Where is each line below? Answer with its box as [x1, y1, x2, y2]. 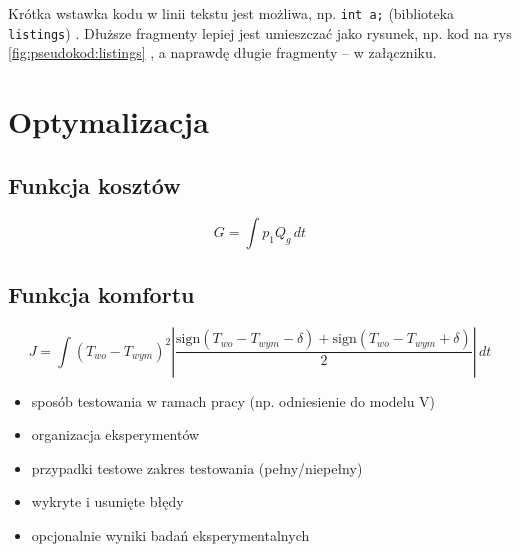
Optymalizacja [8, 101, 209, 142]
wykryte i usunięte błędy [31, 491, 184, 512]
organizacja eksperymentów [31, 424, 200, 445]
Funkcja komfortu [8, 278, 195, 309]
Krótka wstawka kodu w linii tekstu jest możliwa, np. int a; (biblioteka [8, 3, 455, 23]
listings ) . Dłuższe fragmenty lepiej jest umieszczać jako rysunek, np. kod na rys [8, 22, 512, 43]
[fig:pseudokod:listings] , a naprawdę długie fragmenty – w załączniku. [8, 42, 437, 63]
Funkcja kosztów [8, 169, 181, 200]
